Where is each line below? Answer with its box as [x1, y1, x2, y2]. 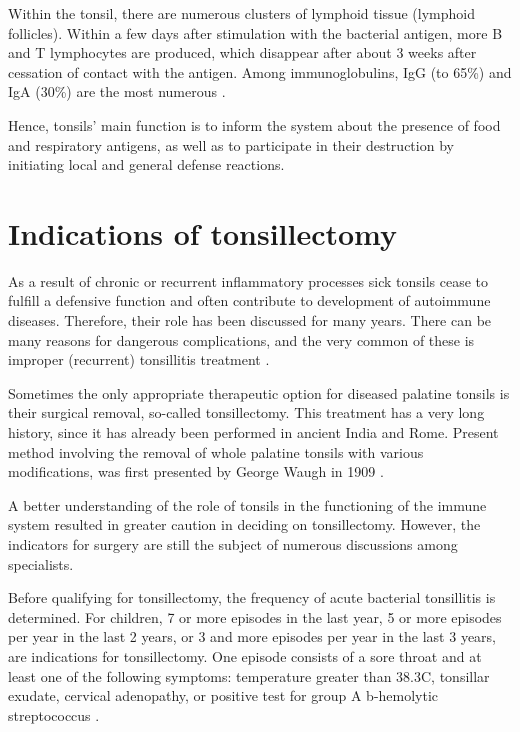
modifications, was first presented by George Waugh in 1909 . [8, 461, 384, 482]
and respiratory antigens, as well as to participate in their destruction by [8, 134, 454, 155]
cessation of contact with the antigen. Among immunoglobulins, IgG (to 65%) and [8, 61, 512, 82]
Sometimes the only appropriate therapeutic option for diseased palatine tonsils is [8, 382, 510, 403]
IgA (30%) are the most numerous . [8, 81, 226, 102]
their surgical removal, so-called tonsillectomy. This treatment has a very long [8, 402, 485, 423]
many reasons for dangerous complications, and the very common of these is [8, 329, 475, 350]
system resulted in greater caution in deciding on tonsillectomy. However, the [8, 514, 481, 535]
